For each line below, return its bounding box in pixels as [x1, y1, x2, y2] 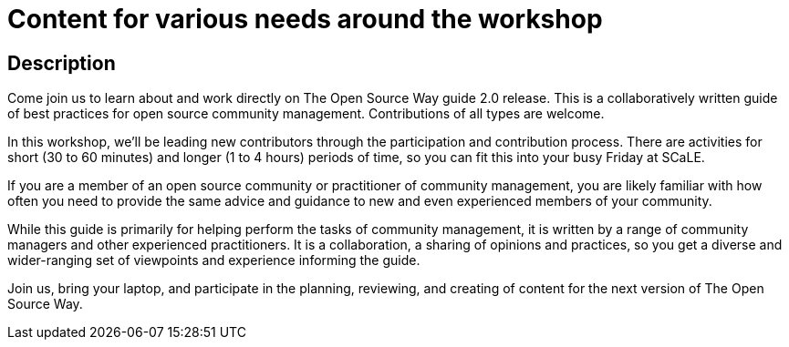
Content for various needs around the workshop [7, 4, 603, 35]
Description [7, 51, 116, 75]
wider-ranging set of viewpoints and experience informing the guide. [7, 252, 420, 269]
